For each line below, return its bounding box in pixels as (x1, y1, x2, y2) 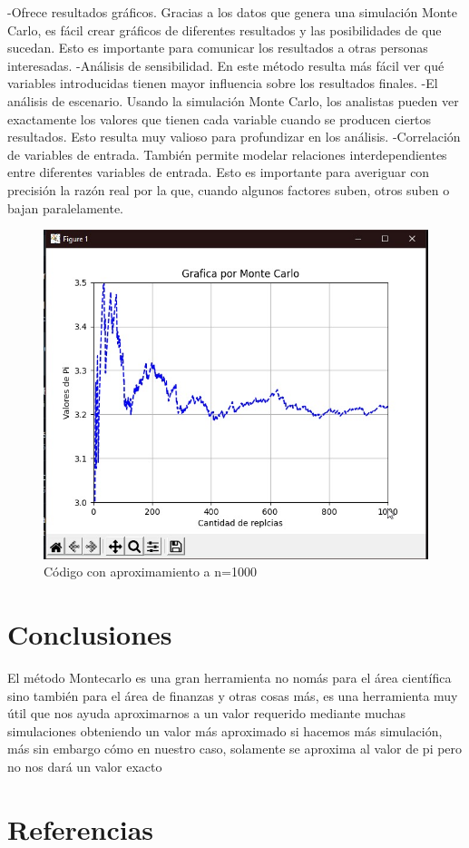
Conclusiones (7, 615, 172, 652)
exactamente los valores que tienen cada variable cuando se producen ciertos (7, 109, 432, 128)
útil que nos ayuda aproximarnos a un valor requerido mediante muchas (7, 704, 406, 723)
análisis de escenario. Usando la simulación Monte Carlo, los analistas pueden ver (7, 91, 459, 110)
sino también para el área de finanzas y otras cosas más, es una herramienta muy (7, 685, 458, 705)
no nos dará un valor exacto (7, 756, 162, 775)
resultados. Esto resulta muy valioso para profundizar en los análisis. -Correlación (7, 127, 461, 146)
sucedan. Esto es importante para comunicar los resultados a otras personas (7, 38, 428, 57)
